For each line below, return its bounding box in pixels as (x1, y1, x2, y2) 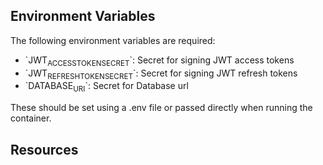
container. (10, 112, 52, 124)
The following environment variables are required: (10, 34, 216, 46)
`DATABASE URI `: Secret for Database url (24, 80, 189, 94)
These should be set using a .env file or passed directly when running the (10, 102, 313, 114)
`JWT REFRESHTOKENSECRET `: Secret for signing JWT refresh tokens (24, 67, 298, 81)
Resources (10, 141, 79, 158)
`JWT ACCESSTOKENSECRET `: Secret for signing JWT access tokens (24, 54, 295, 68)
